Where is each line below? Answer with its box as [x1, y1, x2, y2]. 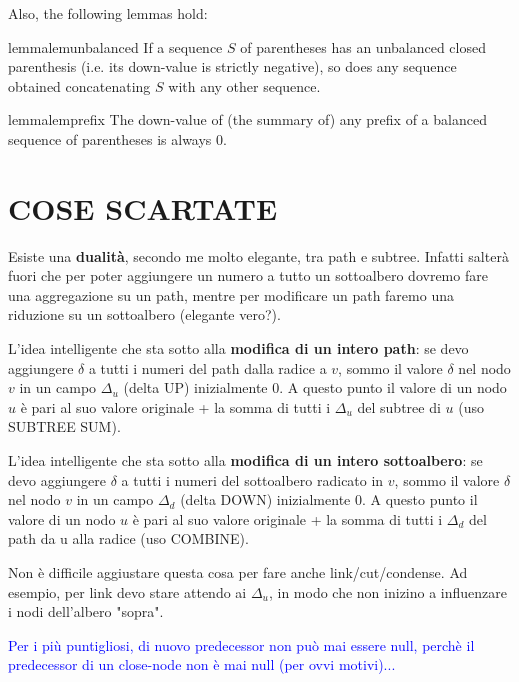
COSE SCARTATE [8, 187, 278, 228]
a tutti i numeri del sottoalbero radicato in [121, 469, 384, 490]
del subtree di [357, 396, 441, 417]
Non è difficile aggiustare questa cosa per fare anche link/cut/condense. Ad [8, 562, 468, 582]
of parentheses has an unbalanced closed [240, 36, 486, 57]
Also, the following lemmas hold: [8, 3, 208, 23]
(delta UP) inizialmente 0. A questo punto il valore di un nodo [123, 377, 507, 398]
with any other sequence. [168, 75, 321, 96]
